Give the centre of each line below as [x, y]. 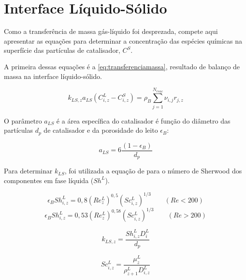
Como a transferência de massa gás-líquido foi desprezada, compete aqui [111, 31]
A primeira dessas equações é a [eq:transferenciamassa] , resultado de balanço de [122, 66]
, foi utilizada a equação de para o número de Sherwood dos [153, 171]
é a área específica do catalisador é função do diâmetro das [143, 120]
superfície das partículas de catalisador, [62, 50]
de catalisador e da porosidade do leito [101, 130]
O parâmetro [23, 120]
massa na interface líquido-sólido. [53, 76]
